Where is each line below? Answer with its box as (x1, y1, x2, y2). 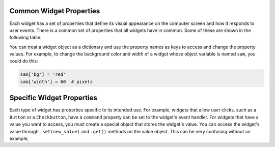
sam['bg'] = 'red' (20, 72, 66, 77)
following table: (9, 35, 42, 41)
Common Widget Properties (9, 7, 100, 15)
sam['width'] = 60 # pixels (20, 79, 93, 84)
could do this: (9, 58, 38, 64)
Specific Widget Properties (9, 94, 98, 102)
